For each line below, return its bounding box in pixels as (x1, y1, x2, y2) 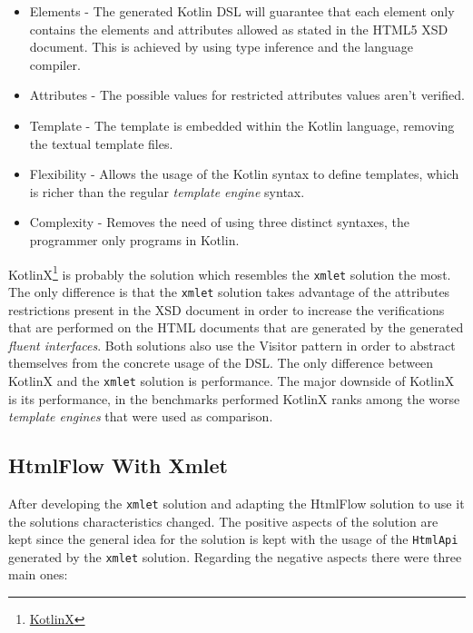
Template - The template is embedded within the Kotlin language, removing (29, 115, 455, 134)
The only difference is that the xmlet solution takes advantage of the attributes (8, 282, 450, 301)
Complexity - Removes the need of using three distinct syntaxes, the (29, 213, 410, 232)
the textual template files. (29, 134, 173, 153)
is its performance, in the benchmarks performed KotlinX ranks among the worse (8, 389, 460, 408)
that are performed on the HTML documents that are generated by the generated (8, 318, 464, 337)
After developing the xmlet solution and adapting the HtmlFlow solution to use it (8, 493, 465, 512)
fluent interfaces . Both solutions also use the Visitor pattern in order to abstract (8, 335, 456, 354)
